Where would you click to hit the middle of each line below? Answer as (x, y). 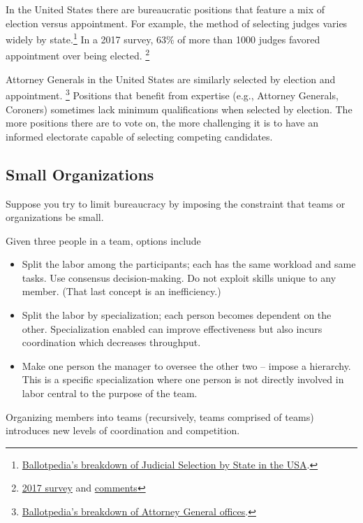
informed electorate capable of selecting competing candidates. (139, 136)
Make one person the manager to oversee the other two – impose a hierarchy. (186, 365)
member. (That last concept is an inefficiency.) (121, 291)
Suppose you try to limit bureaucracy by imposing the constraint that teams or (176, 203)
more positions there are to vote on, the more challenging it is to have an (162, 123)
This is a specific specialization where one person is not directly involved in (183, 379)
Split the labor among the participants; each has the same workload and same (189, 264)
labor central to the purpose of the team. (110, 393)
